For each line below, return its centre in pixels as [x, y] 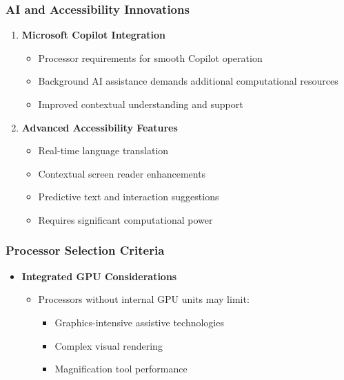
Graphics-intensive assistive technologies [139, 322]
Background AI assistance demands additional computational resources [188, 81]
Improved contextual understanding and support [141, 104]
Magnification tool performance [121, 369]
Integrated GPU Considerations [99, 276]
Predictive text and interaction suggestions [129, 197]
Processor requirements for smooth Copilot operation [150, 57]
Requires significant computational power [125, 219]
